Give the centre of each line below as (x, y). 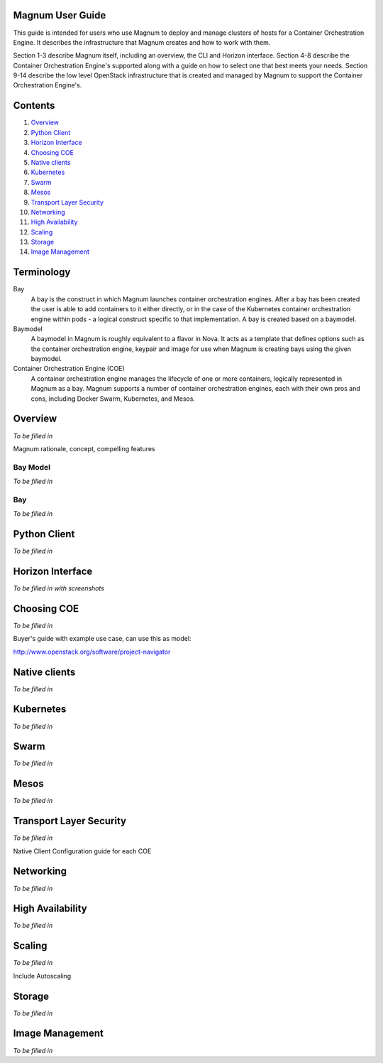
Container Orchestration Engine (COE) (69, 369)
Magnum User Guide (60, 15)
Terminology (42, 273)
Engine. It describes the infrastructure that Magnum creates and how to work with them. (142, 42)
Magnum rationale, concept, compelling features (84, 448)
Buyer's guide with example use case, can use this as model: (102, 639)
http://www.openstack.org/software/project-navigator (92, 652)
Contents (34, 106)
